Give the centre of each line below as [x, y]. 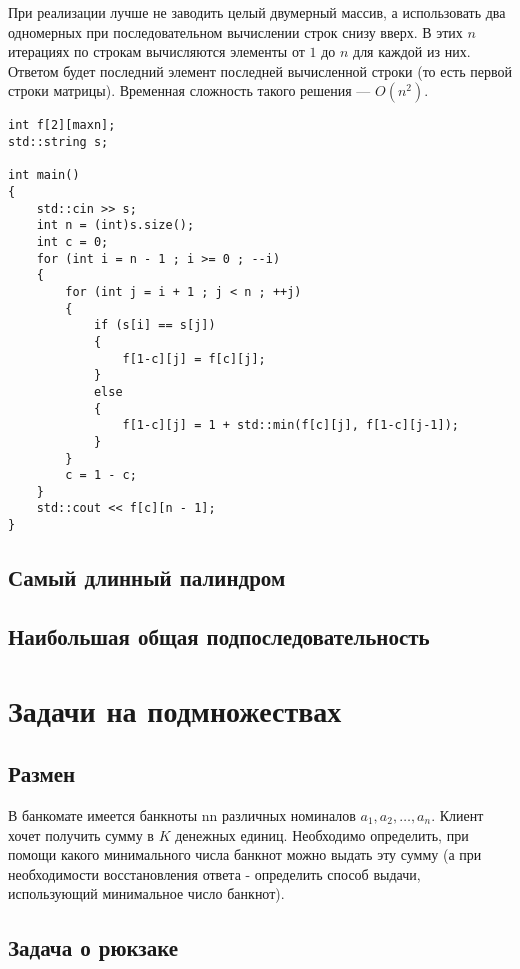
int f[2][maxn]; [62, 125]
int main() [44, 175]
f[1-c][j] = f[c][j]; [194, 358]
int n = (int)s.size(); [115, 225]
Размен [42, 773]
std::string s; [58, 142]
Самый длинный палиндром [147, 577]
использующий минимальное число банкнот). [146, 893]
